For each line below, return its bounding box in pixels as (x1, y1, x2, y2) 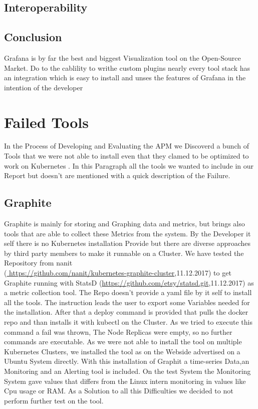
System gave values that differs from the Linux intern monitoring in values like (4, 375, 246, 386)
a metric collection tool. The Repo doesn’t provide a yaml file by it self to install (4, 287, 252, 298)
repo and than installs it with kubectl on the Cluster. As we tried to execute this (4, 317, 252, 327)
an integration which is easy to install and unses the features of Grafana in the (4, 72, 246, 83)
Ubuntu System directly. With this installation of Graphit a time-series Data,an (4, 356, 249, 366)
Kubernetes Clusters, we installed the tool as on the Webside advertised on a (4, 346, 240, 356)
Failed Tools (4, 111, 89, 132)
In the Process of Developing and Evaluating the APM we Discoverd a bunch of (4, 141, 249, 151)
